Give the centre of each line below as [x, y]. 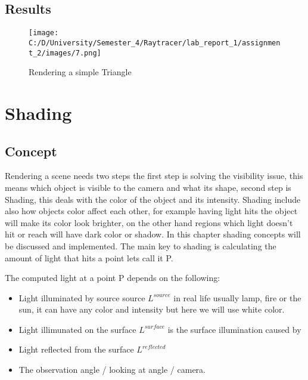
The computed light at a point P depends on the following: [113, 278]
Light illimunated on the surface [77, 329]
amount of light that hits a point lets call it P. [89, 257]
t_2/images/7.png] [65, 53]
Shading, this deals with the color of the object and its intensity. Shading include [153, 199]
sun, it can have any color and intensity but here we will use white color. [152, 309]
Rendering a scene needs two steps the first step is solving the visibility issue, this [154, 176]
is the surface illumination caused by [234, 329]
